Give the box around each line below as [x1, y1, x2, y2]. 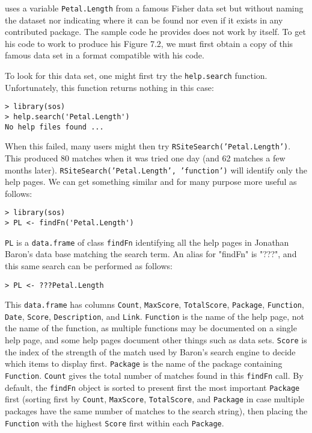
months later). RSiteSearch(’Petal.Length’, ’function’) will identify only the [5, 163, 307, 176]
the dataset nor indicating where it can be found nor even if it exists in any [5, 13, 283, 26]
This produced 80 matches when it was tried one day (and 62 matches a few [5, 151, 286, 164]
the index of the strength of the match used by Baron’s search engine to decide [5, 345, 296, 358]
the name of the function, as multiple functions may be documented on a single [5, 322, 297, 334]
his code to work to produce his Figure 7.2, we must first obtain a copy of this [5, 37, 293, 49]
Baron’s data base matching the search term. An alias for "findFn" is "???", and [5, 248, 297, 260]
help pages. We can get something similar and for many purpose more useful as [5, 175, 297, 188]
